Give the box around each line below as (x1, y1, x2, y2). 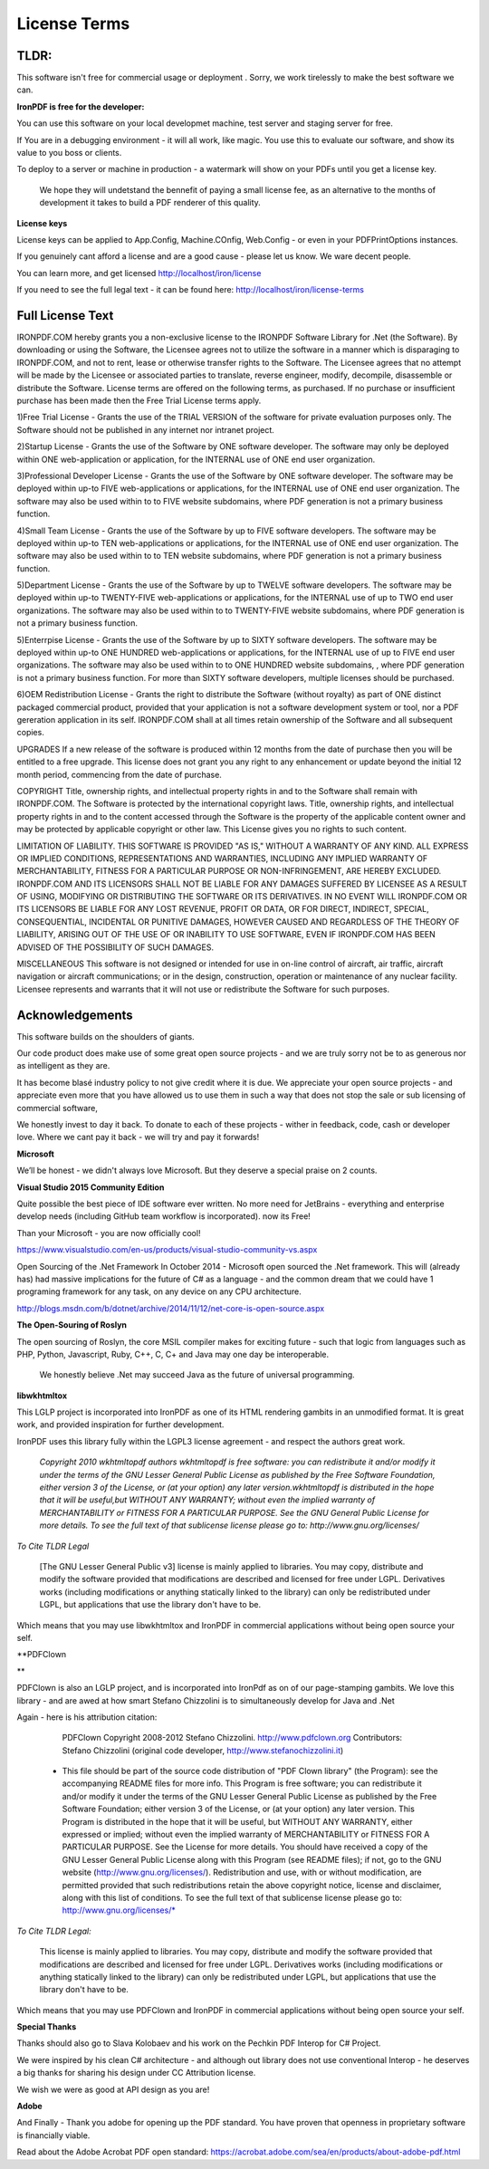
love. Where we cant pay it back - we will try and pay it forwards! (16, 1132, 260, 1143)
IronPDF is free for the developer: (16, 101, 145, 112)
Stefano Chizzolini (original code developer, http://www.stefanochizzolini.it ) (62, 1744, 344, 1756)
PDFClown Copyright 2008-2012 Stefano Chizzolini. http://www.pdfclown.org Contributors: (62, 1732, 403, 1743)
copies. (16, 727, 44, 738)
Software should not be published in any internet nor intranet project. (16, 424, 275, 435)
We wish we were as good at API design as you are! (16, 2084, 210, 2095)
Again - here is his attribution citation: (16, 1712, 158, 1723)
